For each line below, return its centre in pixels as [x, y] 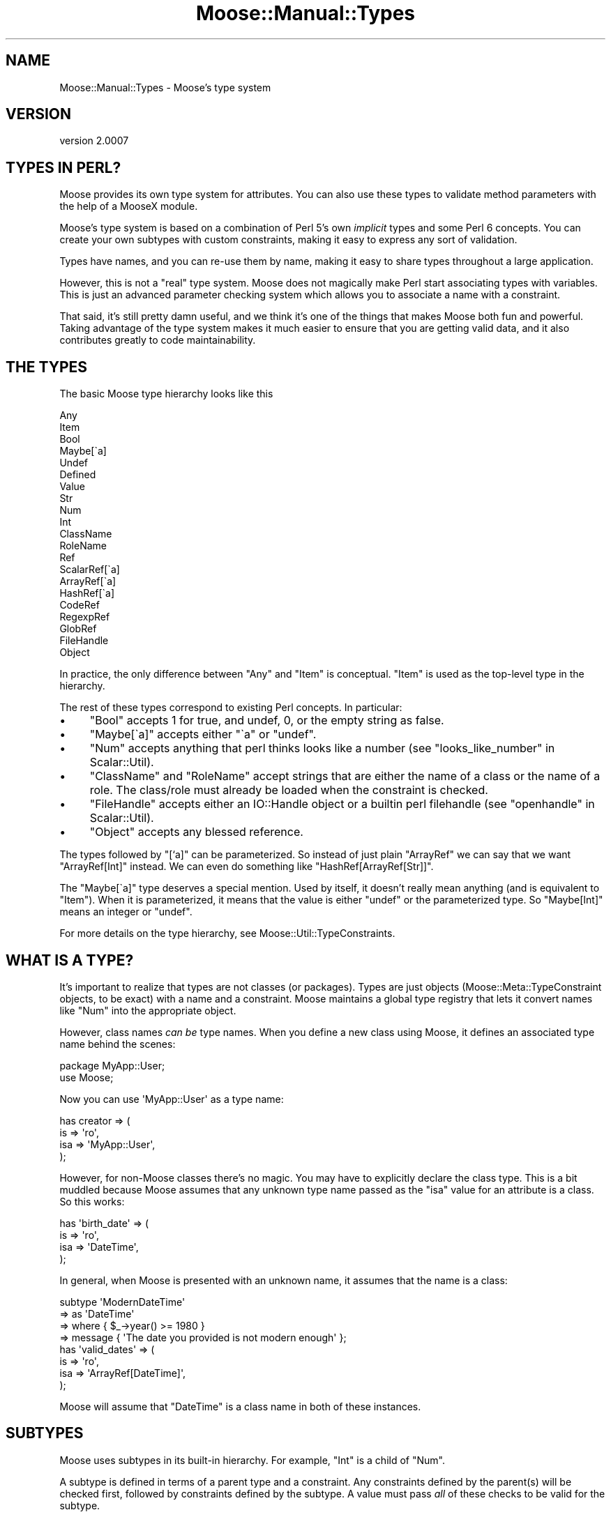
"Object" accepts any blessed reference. [196, 832]
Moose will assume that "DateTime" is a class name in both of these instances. [240, 1406]
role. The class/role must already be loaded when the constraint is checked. [289, 790]
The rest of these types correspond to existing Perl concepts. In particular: [231, 708]
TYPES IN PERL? [63, 167]
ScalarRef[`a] [90, 570]
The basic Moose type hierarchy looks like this [166, 394]
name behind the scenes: [118, 1044]
